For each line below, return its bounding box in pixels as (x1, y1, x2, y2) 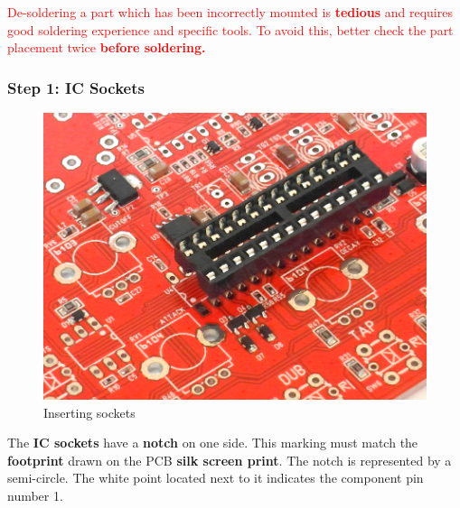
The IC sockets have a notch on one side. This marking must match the (7, 433, 418, 452)
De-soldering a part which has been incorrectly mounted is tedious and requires (7, 3, 453, 21)
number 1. (7, 486, 63, 505)
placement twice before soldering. (7, 38, 206, 57)
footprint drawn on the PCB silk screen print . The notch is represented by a (7, 450, 452, 469)
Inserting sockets (43, 402, 136, 421)
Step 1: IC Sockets (7, 76, 145, 98)
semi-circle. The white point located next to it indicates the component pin (7, 468, 424, 487)
